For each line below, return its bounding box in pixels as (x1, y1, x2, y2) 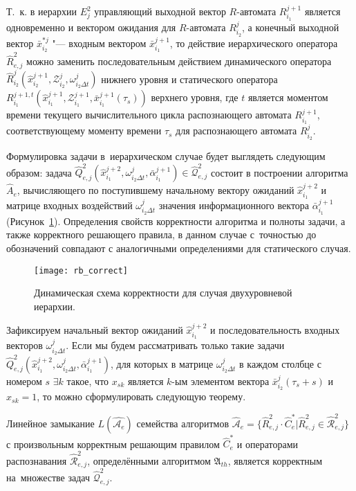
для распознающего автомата (176, 123, 297, 138)
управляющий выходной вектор (94, 4, 226, 18)
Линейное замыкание (6, 416, 95, 430)
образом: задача (6, 165, 72, 179)
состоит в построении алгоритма (211, 165, 348, 179)
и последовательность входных (209, 323, 340, 337)
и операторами (236, 436, 299, 451)
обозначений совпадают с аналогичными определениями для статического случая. (6, 241, 351, 255)
